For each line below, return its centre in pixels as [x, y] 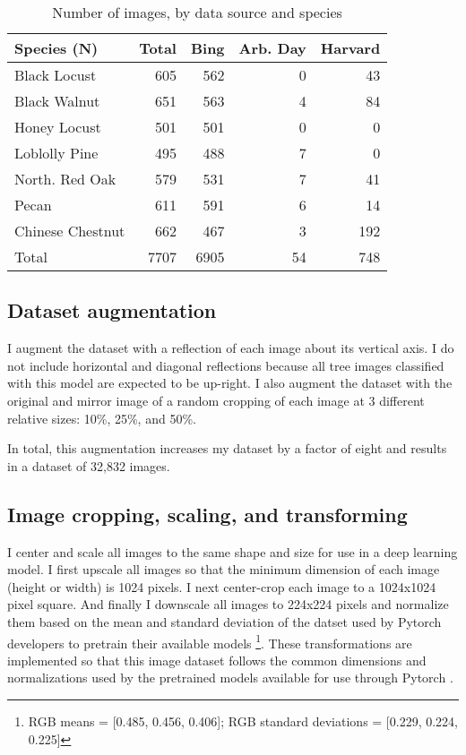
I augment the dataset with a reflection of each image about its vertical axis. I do [231, 348]
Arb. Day [272, 48]
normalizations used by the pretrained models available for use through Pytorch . [230, 678]
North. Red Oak [65, 179]
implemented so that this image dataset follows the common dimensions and [217, 660]
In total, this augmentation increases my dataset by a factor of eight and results [227, 448]
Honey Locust [58, 127]
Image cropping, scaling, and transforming [207, 514]
